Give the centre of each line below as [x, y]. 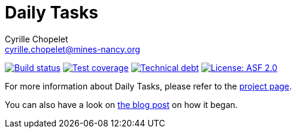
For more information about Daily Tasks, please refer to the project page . [148, 86]
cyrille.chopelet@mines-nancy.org [73, 49]
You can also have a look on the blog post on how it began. [121, 104]
